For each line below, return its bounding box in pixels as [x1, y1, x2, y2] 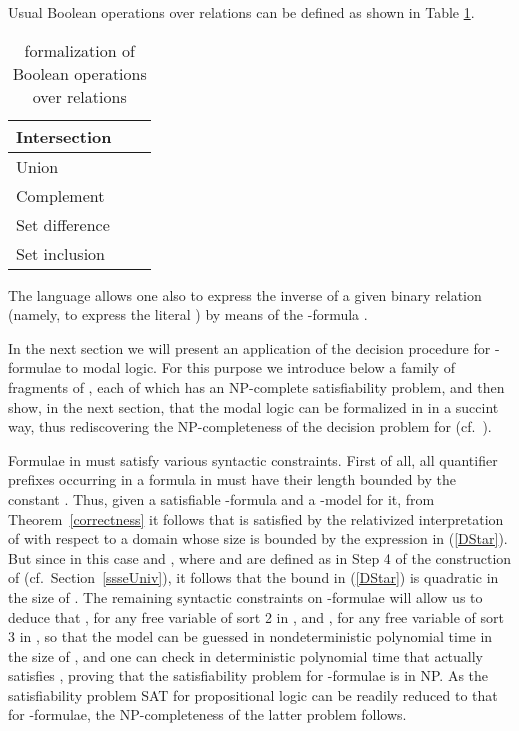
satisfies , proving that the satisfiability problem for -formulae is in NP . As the [8, 665, 489, 686]
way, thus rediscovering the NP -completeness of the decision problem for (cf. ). [8, 416, 492, 437]
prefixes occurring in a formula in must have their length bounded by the [8, 469, 456, 490]
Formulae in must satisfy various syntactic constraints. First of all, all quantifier [8, 449, 498, 470]
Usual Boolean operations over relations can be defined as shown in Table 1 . [8, 2, 475, 22]
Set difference [16, 212, 110, 236]
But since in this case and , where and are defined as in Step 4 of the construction [8, 547, 512, 568]
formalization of [24, 38, 135, 62]
